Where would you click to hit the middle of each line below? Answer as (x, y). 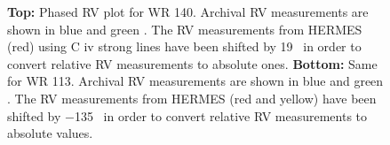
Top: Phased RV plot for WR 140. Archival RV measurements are (188, 11)
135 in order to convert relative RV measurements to (221, 115)
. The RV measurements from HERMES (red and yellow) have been (192, 98)
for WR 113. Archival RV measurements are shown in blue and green (195, 81)
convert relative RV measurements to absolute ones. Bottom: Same (192, 63)
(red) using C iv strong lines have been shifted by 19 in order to (184, 46)
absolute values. (50, 133)
